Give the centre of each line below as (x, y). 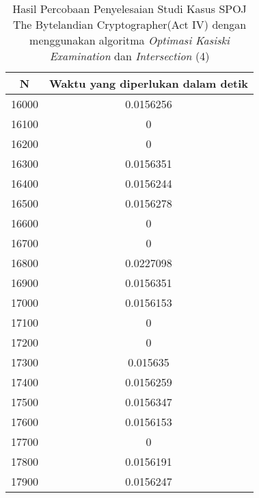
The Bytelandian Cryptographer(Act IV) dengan (129, 24)
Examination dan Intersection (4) (129, 56)
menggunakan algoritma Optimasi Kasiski (129, 40)
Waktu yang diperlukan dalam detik (149, 83)
